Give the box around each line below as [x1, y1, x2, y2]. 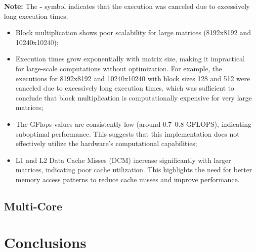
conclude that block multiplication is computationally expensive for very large [15, 92, 252, 102]
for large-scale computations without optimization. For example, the [15, 63, 222, 73]
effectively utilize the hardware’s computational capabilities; [15, 138, 197, 149]
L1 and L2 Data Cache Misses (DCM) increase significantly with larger [15, 154, 231, 165]
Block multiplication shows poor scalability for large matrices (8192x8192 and [15, 27, 251, 38]
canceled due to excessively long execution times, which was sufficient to [15, 83, 234, 93]
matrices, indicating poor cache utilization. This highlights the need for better [15, 164, 252, 175]
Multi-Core [4, 198, 62, 213]
